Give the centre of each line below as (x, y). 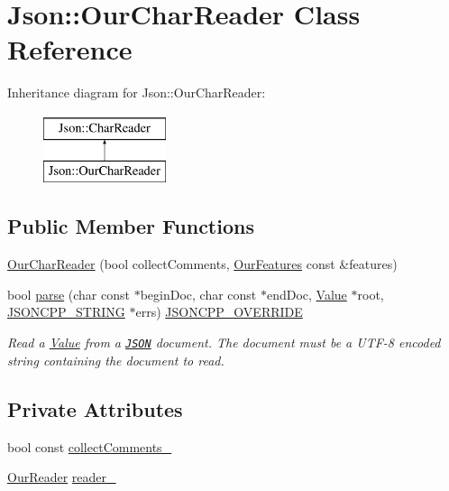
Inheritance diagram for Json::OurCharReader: (137, 93)
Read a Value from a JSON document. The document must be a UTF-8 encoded (224, 343)
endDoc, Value (307, 294)
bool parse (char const (69, 294)
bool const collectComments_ (90, 446)
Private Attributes (95, 408)
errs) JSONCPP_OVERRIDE (219, 312)
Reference (70, 49)
